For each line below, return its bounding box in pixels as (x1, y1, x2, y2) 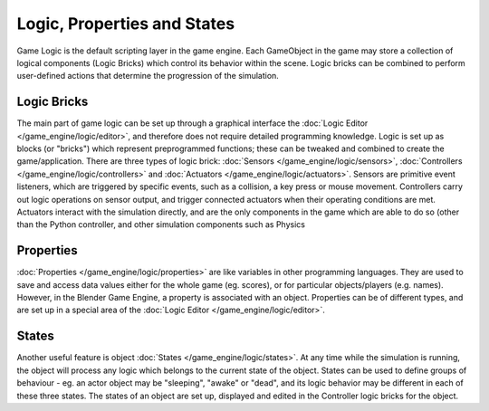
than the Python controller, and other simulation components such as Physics (16, 219, 305, 230)
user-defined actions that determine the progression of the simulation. (16, 71, 280, 81)
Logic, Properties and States (16, 14, 235, 33)
